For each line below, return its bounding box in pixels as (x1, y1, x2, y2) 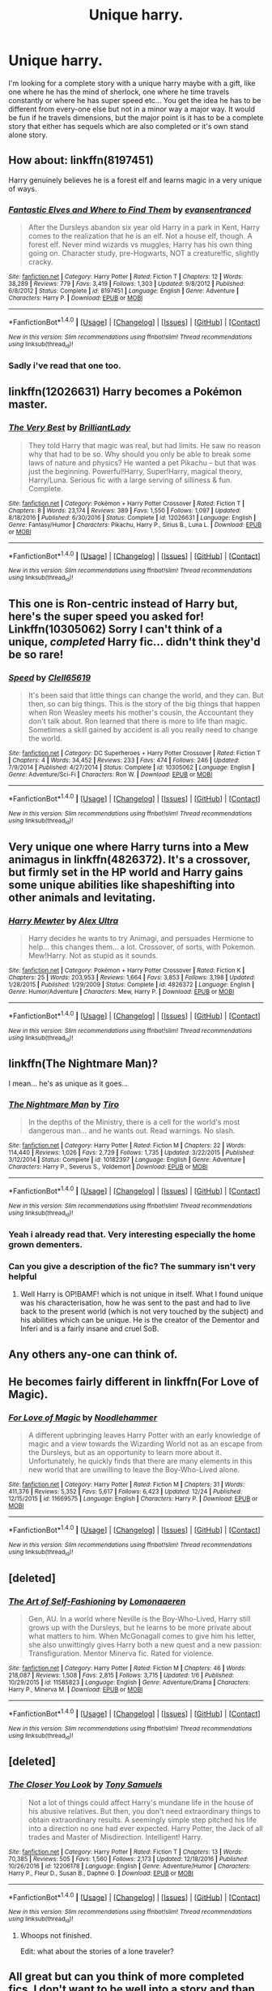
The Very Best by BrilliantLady (8, 422, 131, 434)
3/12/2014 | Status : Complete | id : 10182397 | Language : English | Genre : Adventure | (8, 1155, 245, 1164)
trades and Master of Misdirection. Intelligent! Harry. (28, 1832, 203, 1842)
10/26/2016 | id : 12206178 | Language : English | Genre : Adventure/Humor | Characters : (8, 1862, 251, 1870)
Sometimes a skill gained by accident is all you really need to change (28, 725, 258, 735)
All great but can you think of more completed (8, 1970, 244, 1984)
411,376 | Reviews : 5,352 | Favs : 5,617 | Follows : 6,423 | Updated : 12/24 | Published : (8, 1488, 243, 1496)
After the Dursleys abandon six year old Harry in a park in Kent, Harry (28, 222, 261, 232)
